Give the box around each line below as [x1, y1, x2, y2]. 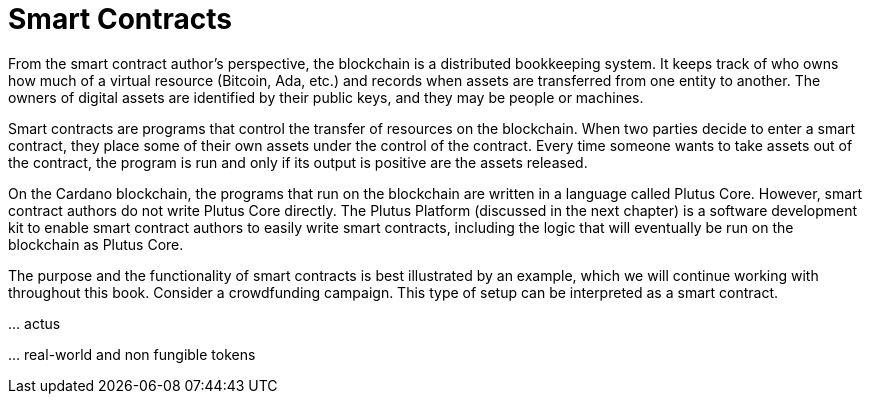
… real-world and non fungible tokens [8, 345, 256, 363]
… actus [8, 314, 61, 332]
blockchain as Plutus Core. [8, 235, 184, 253]
